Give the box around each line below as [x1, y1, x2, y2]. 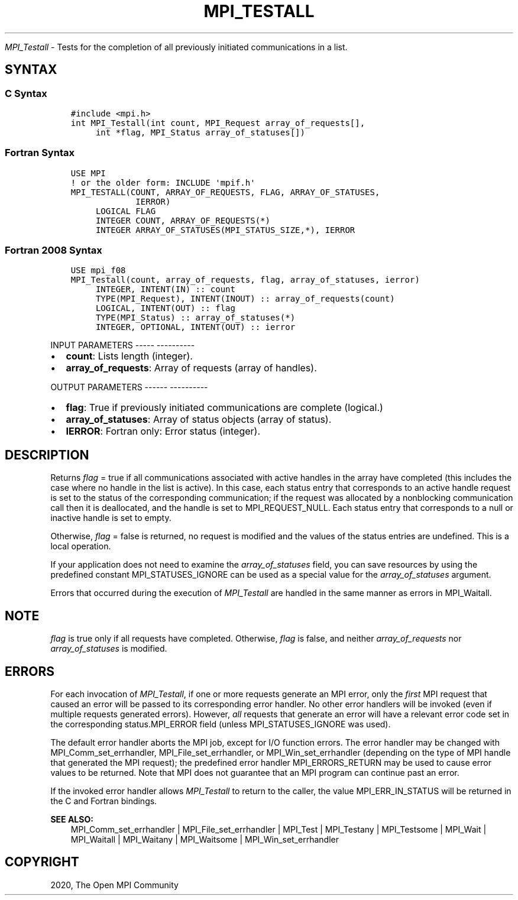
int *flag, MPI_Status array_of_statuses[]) [95, 127, 305, 137]
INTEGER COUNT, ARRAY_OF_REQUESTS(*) [95, 215, 270, 225]
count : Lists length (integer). [66, 350, 193, 362]
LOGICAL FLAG [95, 206, 156, 216]
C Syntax [5, 87, 47, 99]
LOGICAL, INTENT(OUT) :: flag [95, 303, 235, 313]
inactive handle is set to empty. [50, 513, 171, 523]
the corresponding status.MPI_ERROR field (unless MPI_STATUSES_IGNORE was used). [50, 719, 391, 729]
